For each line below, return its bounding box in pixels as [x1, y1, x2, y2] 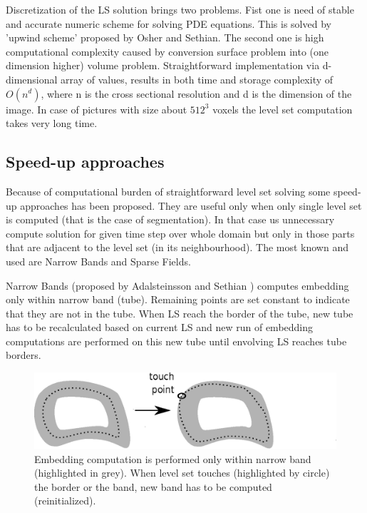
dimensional [6, 71, 58, 86]
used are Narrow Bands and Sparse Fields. [6, 253, 191, 268]
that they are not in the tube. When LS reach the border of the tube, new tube [6, 305, 353, 320]
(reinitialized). [34, 493, 96, 508]
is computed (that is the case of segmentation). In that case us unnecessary [6, 212, 335, 227]
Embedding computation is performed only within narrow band [34, 451, 311, 466]
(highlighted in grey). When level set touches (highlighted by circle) [34, 465, 330, 480]
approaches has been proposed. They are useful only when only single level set [20, 198, 362, 213]
